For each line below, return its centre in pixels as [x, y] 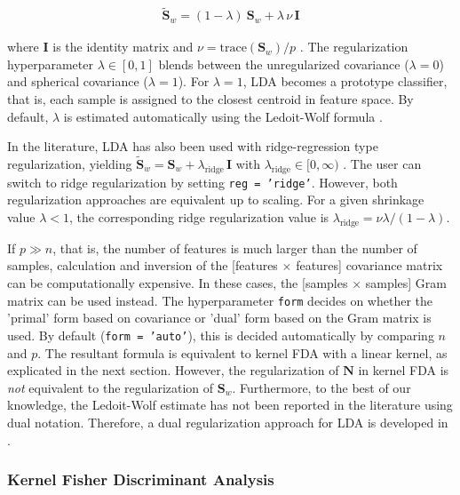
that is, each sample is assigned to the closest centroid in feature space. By [210, 99]
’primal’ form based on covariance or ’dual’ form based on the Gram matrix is [219, 318]
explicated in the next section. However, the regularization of [173, 370]
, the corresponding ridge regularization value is [199, 217]
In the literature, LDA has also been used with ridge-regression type [193, 146]
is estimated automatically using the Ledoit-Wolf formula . [223, 116]
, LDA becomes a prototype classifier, [345, 81]
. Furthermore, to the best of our [321, 387]
